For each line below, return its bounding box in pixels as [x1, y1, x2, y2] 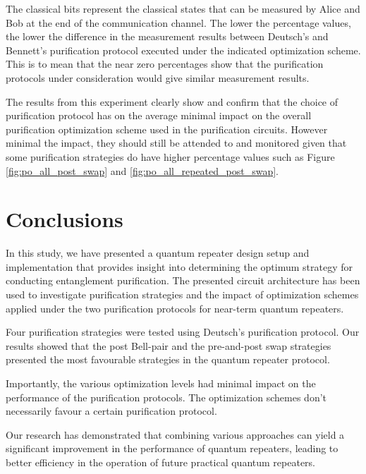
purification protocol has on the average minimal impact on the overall [6, 108, 312, 123]
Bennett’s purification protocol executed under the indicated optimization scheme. [6, 42, 361, 57]
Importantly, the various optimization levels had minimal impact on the [6, 376, 316, 390]
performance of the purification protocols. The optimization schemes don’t [6, 389, 327, 404]
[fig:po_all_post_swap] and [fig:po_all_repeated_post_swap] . [6, 163, 279, 178]
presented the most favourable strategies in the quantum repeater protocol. [6, 352, 330, 367]
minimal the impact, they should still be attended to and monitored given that [6, 135, 347, 150]
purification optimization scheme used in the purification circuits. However [6, 121, 328, 136]
